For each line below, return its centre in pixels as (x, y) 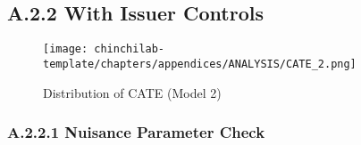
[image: (66, 49)
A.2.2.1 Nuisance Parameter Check (136, 132)
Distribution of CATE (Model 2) (132, 92)
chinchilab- (130, 49)
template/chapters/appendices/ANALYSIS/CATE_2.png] (200, 64)
